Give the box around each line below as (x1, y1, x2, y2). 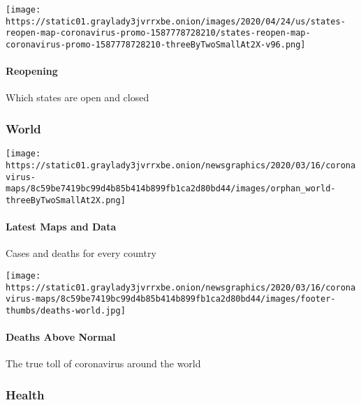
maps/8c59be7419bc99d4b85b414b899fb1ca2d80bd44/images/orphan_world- (6, 184, 336, 194)
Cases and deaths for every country (6, 246, 156, 260)
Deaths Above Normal (6, 330, 116, 344)
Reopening (6, 64, 58, 78)
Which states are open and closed (6, 90, 149, 105)
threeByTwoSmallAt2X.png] (6, 195, 126, 205)
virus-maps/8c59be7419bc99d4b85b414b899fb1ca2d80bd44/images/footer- (6, 294, 336, 304)
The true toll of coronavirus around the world (6, 356, 201, 371)
